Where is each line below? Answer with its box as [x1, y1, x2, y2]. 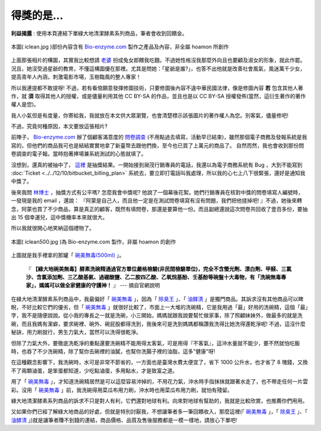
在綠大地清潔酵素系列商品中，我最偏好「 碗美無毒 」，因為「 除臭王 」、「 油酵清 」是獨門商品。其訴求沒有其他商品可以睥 [11, 295, 304, 303]
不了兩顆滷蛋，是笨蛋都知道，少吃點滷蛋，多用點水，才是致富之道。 [11, 367, 178, 374]
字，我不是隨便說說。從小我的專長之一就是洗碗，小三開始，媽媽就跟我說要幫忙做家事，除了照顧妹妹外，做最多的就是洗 [11, 312, 303, 319]
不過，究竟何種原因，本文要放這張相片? [11, 122, 108, 130]
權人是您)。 [11, 101, 40, 108]
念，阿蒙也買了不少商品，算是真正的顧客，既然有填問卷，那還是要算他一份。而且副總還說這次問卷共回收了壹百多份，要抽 [11, 205, 308, 212]
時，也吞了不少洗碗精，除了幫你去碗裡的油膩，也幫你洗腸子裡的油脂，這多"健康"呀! [11, 348, 216, 355]
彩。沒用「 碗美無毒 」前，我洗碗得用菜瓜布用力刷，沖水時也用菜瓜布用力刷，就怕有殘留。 [11, 386, 233, 394]
